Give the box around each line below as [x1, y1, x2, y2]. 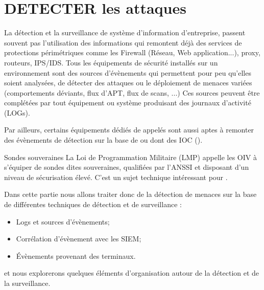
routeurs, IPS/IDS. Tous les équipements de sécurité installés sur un [4, 57, 218, 68]
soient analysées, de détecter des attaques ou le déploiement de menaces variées [4, 77, 252, 88]
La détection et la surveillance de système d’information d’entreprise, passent [4, 27, 246, 38]
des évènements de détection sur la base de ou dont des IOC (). [4, 135, 203, 145]
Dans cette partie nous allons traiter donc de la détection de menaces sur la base [4, 189, 257, 199]
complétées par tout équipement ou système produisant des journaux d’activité [4, 97, 251, 108]
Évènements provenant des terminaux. [16, 250, 136, 261]
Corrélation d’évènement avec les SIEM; [16, 233, 141, 244]
